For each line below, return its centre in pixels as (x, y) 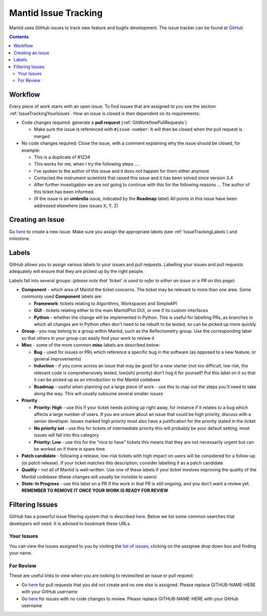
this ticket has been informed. (64, 192)
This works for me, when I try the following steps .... (87, 164)
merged (42, 136)
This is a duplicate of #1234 (62, 157)
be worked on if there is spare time (69, 449)
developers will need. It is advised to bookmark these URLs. (70, 523)
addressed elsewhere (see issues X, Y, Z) (76, 205)
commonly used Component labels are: (62, 297)
